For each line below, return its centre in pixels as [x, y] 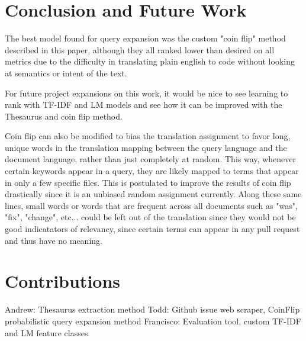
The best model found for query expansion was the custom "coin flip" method [145, 38]
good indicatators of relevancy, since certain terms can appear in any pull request [152, 229]
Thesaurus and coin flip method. [64, 116]
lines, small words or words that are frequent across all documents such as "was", [151, 205]
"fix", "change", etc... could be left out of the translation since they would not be [150, 217]
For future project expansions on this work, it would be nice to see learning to [146, 93]
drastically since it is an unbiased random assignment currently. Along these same [153, 194]
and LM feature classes [46, 332]
